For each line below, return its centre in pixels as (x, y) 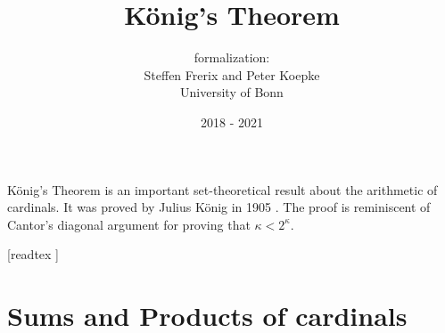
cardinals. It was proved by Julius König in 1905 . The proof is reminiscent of (219, 207)
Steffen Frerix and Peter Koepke (232, 74)
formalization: (232, 57)
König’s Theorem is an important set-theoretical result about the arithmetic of (222, 189)
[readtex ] (33, 254)
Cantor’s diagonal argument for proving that (129, 224)
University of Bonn (232, 92)
